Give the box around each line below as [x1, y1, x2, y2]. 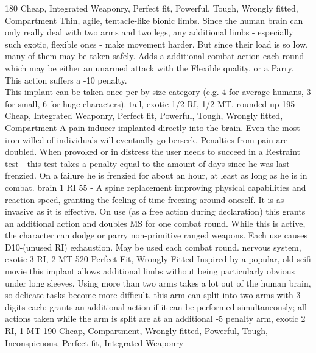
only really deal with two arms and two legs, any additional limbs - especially [5, 26, 293, 38]
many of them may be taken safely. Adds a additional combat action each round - [5, 49, 310, 62]
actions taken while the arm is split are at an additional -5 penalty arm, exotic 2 [5, 312, 306, 325]
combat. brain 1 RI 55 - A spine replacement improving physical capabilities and [5, 180, 306, 193]
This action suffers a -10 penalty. [5, 73, 127, 86]
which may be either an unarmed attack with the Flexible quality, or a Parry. [5, 61, 294, 74]
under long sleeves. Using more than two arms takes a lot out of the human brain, [5, 276, 311, 289]
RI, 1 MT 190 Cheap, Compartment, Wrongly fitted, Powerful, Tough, [5, 324, 268, 337]
